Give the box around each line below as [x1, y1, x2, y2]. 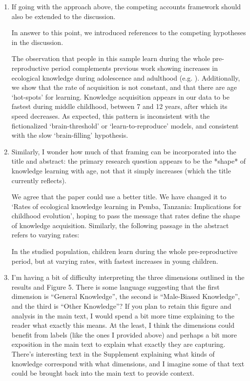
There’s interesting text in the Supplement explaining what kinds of [11, 349, 215, 359]
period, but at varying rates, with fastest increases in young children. [11, 255, 218, 266]
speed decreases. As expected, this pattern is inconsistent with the [11, 110, 210, 121]
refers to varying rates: [11, 230, 80, 240]
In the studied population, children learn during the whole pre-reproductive [11, 246, 238, 256]
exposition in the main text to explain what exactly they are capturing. [11, 339, 226, 349]
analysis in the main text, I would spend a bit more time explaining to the [11, 310, 234, 320]
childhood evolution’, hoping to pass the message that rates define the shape [11, 211, 240, 221]
